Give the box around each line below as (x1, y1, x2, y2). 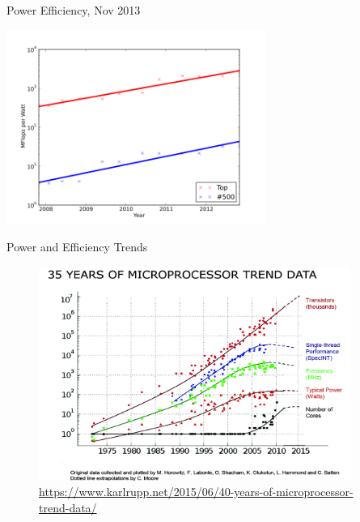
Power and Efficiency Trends (6, 238, 148, 255)
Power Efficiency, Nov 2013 (6, 2, 141, 18)
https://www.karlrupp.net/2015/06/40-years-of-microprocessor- (39, 483, 354, 500)
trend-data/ (39, 498, 97, 516)
